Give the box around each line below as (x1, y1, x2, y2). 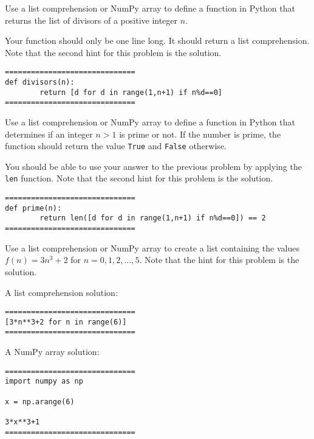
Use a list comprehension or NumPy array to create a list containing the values (5, 241, 299, 254)
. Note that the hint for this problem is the (139, 253, 299, 266)
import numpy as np (5, 377, 83, 386)
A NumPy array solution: (5, 345, 100, 358)
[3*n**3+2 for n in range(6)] (5, 317, 127, 326)
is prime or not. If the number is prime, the (119, 127, 281, 140)
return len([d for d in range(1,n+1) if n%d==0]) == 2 (39, 214, 266, 223)
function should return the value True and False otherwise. (5, 139, 227, 152)
